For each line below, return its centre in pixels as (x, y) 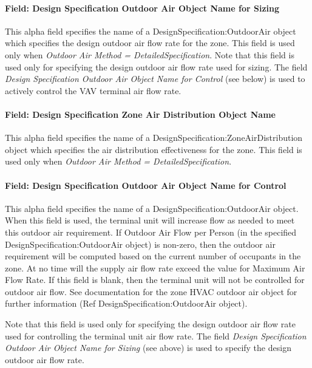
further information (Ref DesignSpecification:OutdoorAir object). (126, 303)
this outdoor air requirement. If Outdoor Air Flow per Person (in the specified (151, 232)
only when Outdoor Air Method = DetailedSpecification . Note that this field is (150, 54)
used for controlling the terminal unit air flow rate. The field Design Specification (156, 336)
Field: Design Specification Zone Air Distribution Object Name (140, 114)
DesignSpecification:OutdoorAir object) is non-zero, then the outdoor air (140, 244)
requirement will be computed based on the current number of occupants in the (153, 256)
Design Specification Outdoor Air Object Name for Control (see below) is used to (155, 79)
